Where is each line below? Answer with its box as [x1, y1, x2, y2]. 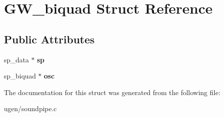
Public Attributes [4, 31, 95, 46]
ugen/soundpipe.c [4, 103, 57, 114]
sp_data [4, 54, 29, 64]
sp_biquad [4, 71, 36, 81]
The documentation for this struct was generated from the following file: [4, 87, 221, 97]
